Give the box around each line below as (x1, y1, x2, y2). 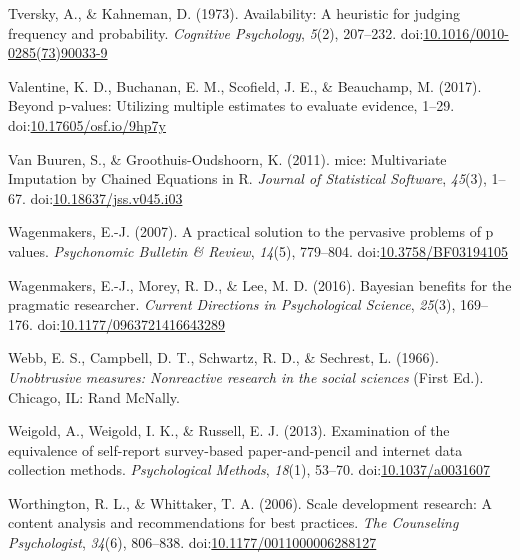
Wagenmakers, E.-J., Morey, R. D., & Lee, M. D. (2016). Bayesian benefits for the (8, 274, 512, 295)
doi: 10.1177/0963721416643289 (37, 313, 226, 334)
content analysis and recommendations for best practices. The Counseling (8, 512, 459, 533)
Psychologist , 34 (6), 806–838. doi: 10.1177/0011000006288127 (8, 532, 377, 553)
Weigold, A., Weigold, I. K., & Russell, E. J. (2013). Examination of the (8, 420, 450, 441)
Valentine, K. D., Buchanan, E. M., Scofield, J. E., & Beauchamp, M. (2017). (8, 75, 482, 96)
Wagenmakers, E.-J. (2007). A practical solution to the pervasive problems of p (8, 221, 494, 242)
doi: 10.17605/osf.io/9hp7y (8, 114, 167, 135)
